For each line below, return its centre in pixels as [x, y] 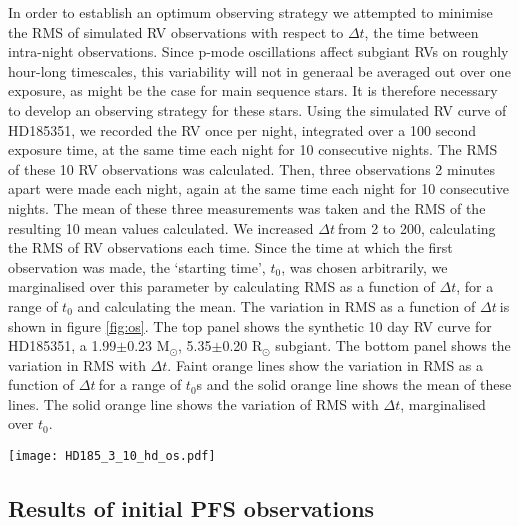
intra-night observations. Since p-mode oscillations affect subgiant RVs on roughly [258, 51]
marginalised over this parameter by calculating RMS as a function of [221, 286]
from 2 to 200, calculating [417, 227]
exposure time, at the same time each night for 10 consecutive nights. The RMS [253, 149]
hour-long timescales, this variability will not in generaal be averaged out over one [259, 70]
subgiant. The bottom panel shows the [393, 345]
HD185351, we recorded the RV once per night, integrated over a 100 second [242, 129]
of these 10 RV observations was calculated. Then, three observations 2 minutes [251, 168]
